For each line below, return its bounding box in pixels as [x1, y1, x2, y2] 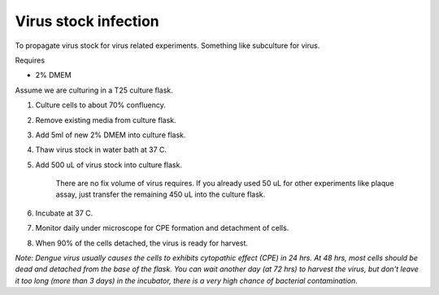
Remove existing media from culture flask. [35, 115, 176, 125]
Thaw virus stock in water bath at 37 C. [35, 145, 167, 154]
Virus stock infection [15, 12, 159, 30]
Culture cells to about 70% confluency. [35, 100, 166, 110]
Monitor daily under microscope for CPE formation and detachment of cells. [35, 223, 289, 233]
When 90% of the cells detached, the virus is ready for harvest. [35, 238, 248, 248]
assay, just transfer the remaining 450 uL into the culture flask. [55, 189, 266, 199]
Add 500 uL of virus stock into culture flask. [35, 159, 183, 170]
